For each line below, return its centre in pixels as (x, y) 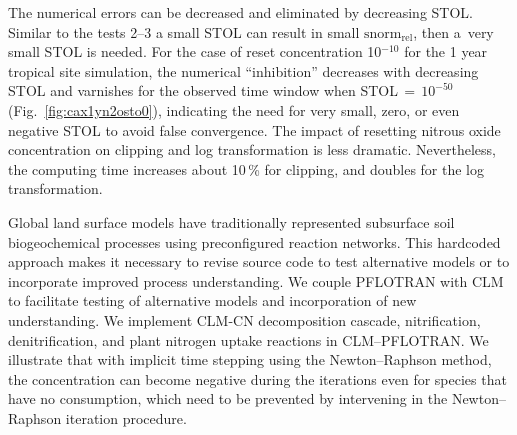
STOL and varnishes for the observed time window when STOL (203, 90)
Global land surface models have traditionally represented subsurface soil (231, 221)
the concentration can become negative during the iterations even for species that (257, 378)
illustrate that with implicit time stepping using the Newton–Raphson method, (250, 359)
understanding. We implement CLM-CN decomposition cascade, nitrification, (244, 319)
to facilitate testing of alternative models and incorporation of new (212, 300)
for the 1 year (446, 51)
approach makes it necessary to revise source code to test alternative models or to (259, 261)
